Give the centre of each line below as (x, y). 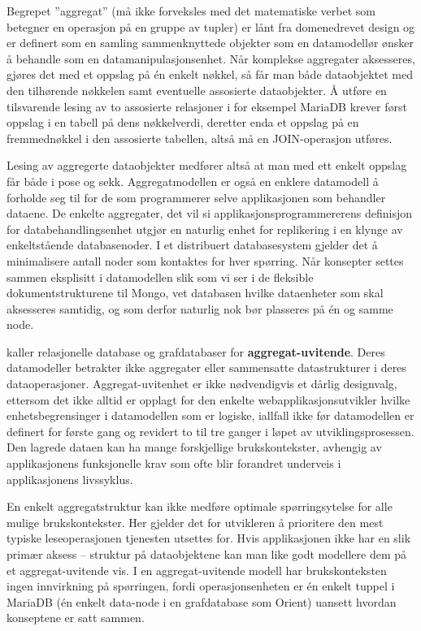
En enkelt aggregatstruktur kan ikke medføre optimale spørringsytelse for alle (200, 506)
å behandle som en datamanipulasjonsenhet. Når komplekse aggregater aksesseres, (211, 58)
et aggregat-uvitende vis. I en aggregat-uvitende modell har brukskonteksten (197, 570)
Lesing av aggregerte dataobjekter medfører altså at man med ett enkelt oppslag (207, 165)
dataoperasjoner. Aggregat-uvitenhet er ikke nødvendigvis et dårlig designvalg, (202, 384)
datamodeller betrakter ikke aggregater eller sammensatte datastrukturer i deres (206, 367)
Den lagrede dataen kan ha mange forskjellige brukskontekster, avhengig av (194, 447)
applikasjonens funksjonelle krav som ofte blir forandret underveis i (174, 463)
